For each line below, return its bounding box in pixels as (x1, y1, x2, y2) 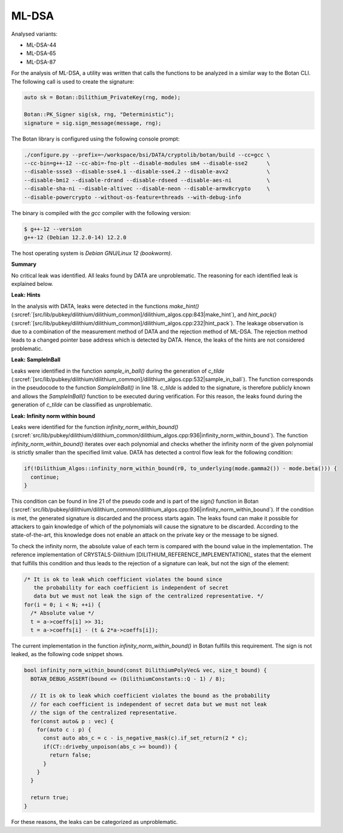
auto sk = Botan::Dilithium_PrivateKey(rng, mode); (24, 94, 181, 101)
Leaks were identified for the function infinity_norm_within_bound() (11, 423, 179, 430)
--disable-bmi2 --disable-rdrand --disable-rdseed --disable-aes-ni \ (24, 176, 270, 184)
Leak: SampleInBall (11, 356, 61, 363)
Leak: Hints (11, 291, 41, 299)
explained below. (11, 280, 54, 288)
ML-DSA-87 (26, 58, 56, 65)
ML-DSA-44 (26, 41, 57, 48)
